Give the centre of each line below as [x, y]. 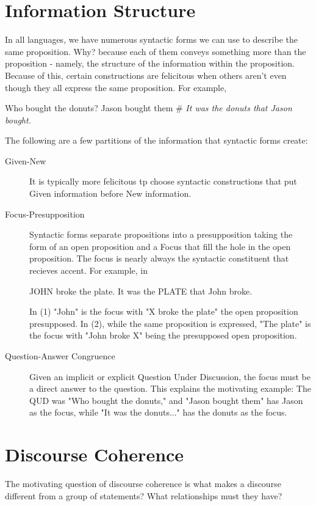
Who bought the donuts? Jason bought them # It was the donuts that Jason [149, 108]
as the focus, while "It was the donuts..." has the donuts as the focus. [158, 412]
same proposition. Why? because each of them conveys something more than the [156, 51]
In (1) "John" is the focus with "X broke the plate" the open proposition [164, 311]
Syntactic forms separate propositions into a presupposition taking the [161, 234]
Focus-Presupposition [45, 214]
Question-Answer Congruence [60, 356]
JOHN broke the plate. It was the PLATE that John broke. [141, 291]
